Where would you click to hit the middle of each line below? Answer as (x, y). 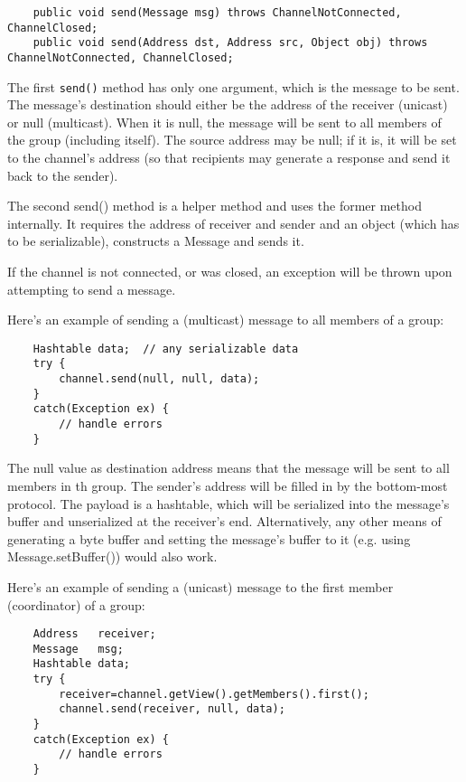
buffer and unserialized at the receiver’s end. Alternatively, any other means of (224, 521)
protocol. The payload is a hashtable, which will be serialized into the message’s (228, 503)
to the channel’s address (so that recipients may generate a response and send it (229, 158)
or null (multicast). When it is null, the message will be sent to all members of (224, 122)
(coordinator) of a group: (76, 604)
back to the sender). (63, 175)
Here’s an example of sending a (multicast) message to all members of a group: (226, 320)
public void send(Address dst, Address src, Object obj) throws (230, 43)
